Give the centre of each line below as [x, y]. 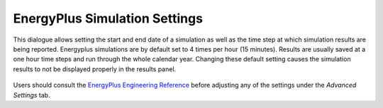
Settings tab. [32, 95]
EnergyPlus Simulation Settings [108, 18]
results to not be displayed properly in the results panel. [95, 69]
